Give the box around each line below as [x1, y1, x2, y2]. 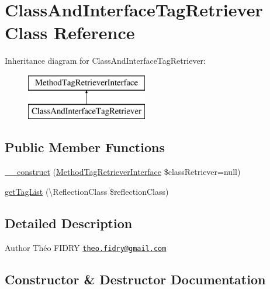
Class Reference [5, 20, 135, 44]
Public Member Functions [5, 138, 165, 156]
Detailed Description [5, 214, 133, 232]
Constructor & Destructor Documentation [5, 270, 266, 288]
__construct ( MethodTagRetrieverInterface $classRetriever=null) [5, 166, 241, 178]
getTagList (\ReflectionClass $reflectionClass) [5, 185, 169, 197]
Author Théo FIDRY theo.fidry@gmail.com [5, 241, 167, 253]
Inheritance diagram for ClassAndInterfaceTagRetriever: [5, 54, 206, 67]
